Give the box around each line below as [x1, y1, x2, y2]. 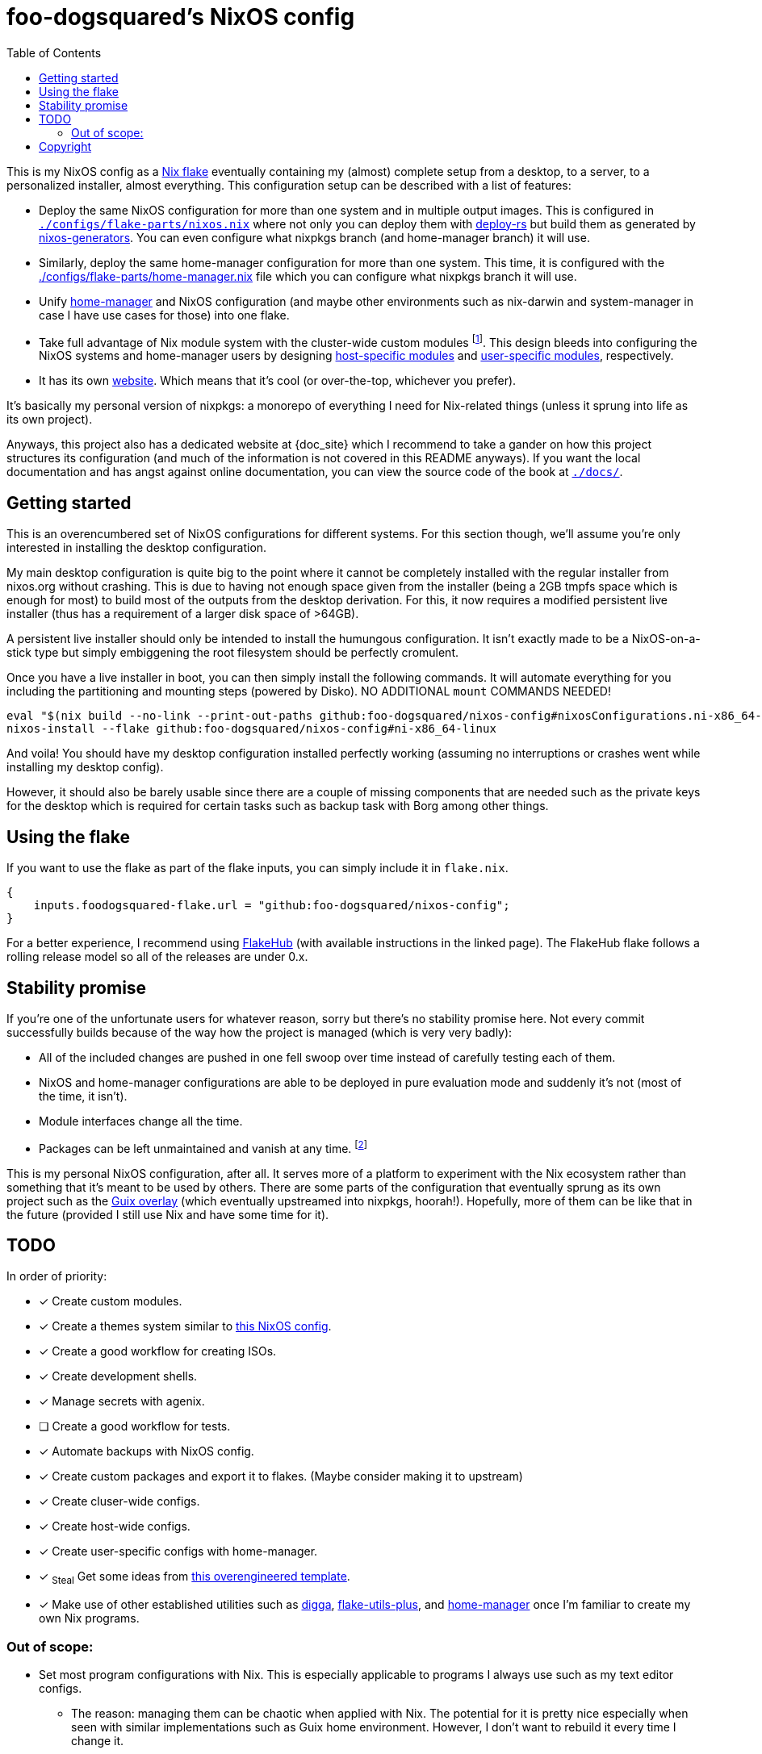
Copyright [39, 139, 92, 153]
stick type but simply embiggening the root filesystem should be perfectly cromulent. [6, 645, 459, 660]
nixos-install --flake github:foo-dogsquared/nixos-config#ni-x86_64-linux [6, 722, 496, 736]
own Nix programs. [39, 1611, 140, 1626]
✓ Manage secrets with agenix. [39, 1394, 205, 1409]
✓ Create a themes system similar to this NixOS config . [39, 1319, 332, 1334]
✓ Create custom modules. [39, 1294, 182, 1309]
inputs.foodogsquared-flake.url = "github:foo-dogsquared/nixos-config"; [33, 899, 510, 912]
